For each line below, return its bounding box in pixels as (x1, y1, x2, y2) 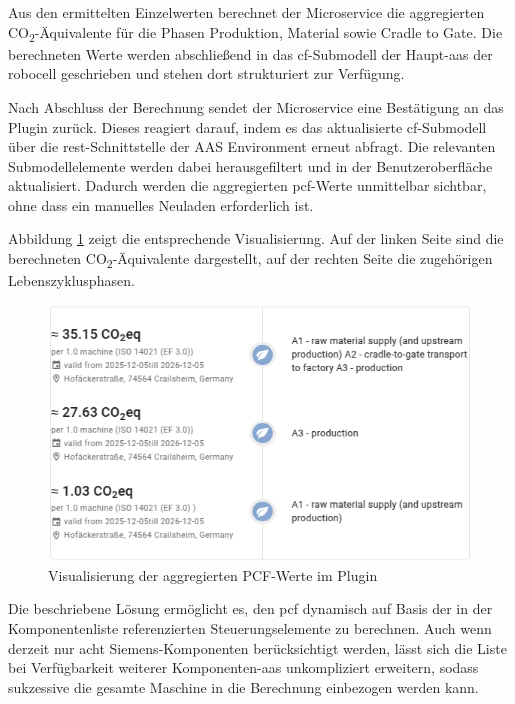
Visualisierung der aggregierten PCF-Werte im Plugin (48, 564, 378, 585)
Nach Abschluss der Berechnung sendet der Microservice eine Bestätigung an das (8, 96, 504, 117)
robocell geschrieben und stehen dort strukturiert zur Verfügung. (8, 63, 405, 84)
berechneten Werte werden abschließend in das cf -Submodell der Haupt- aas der (8, 43, 493, 64)
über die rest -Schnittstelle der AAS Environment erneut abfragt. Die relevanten (8, 136, 496, 157)
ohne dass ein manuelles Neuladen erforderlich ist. (8, 194, 314, 215)
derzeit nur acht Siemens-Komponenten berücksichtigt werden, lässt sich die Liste (8, 637, 507, 658)
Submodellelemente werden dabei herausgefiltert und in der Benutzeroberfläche (8, 155, 493, 176)
